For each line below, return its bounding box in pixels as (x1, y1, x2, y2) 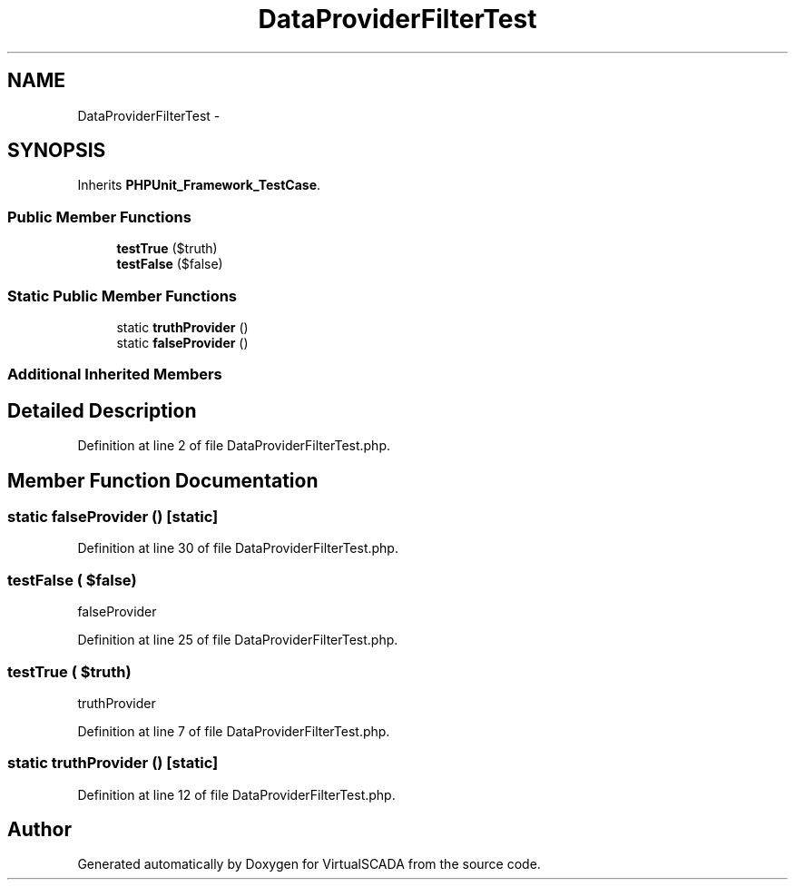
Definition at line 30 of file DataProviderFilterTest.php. (77, 540, 398, 557)
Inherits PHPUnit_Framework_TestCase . (77, 177, 321, 193)
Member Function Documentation (7, 468, 319, 492)
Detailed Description (7, 399, 197, 422)
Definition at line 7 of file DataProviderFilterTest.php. (77, 723, 390, 739)
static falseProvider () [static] (7, 508, 219, 526)
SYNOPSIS (7, 139, 106, 163)
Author (7, 818, 72, 842)
